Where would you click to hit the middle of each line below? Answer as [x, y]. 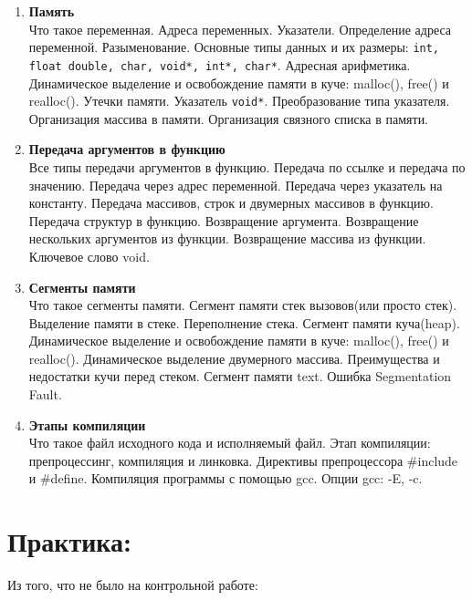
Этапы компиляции [87, 424]
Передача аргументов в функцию [127, 149]
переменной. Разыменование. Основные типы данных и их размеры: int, [234, 47]
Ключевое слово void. [89, 256]
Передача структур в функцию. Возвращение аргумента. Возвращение [224, 220]
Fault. [45, 394]
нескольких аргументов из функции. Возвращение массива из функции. [227, 238]
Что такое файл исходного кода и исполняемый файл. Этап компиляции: [230, 443]
